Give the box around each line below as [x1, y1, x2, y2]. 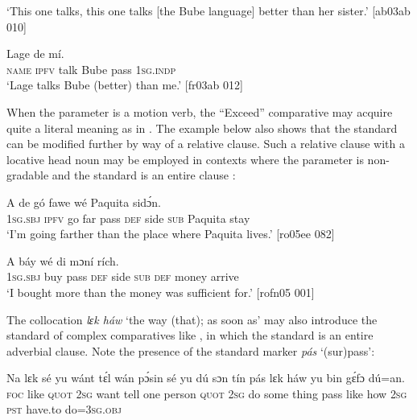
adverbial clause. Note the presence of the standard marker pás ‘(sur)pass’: [6, 342, 375, 359]
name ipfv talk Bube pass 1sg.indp [6, 60, 176, 77]
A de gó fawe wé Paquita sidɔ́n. [6, 193, 161, 210]
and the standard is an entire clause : [52, 167, 236, 183]
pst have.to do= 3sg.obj [6, 401, 122, 418]
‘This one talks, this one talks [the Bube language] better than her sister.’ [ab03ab [6, 2, 411, 19]
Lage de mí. [6, 45, 64, 62]
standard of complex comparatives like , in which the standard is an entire [6, 327, 374, 344]
